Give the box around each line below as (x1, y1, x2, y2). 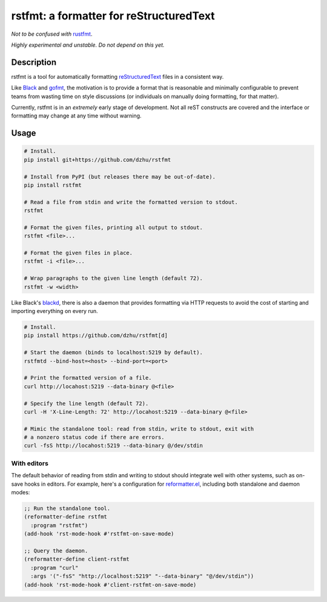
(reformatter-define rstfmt (24, 514, 107, 520)
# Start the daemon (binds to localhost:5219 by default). (24, 349, 203, 356)
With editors (11, 459, 48, 468)
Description (11, 57, 57, 67)
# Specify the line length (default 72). (24, 400, 149, 407)
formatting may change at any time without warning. (11, 112, 142, 119)
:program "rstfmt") (30, 521, 88, 529)
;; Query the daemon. (24, 547, 88, 554)
